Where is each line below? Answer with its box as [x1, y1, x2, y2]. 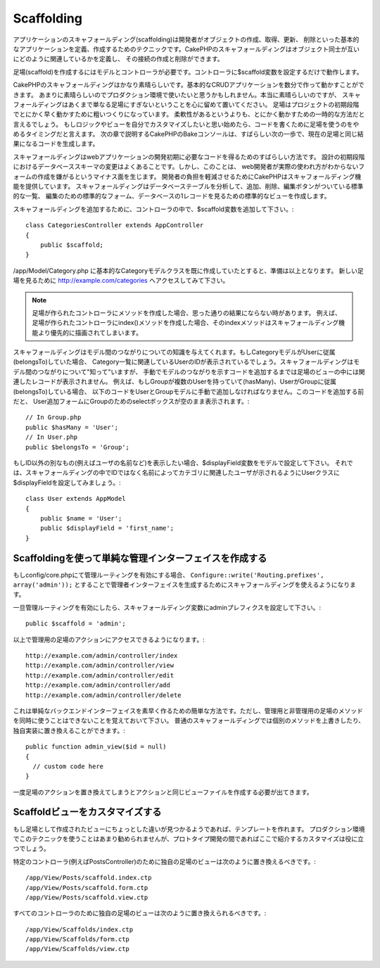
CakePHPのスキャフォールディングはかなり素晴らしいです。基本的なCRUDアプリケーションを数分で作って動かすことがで [13, 81, 365, 89]
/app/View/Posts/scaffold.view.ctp [25, 893, 148, 901]
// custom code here [32, 762, 104, 770]
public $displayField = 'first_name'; [39, 524, 175, 533]
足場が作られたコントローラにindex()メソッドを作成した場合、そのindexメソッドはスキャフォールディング [32, 319, 339, 327]
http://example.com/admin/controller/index [25, 651, 178, 659]
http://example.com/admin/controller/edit [25, 671, 175, 679]
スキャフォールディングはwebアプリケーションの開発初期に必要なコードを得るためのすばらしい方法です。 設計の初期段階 [13, 152, 365, 161]
